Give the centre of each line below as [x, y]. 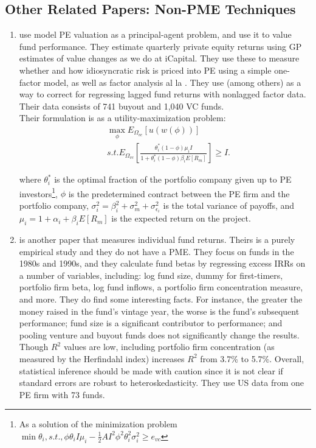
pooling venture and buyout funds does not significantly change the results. [159, 334]
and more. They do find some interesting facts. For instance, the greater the [161, 299]
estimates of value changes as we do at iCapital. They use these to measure [159, 58]
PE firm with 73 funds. [62, 394]
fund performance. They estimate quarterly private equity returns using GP [160, 46]
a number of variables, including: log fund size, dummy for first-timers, [151, 275]
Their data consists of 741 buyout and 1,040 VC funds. [122, 106]
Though [34, 347]
